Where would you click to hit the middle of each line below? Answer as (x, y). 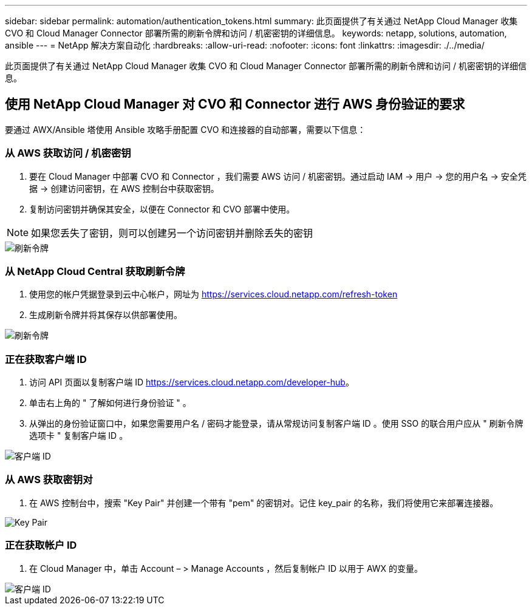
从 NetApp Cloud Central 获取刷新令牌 (95, 271)
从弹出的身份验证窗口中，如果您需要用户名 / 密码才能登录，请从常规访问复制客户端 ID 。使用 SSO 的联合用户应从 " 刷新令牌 (276, 424)
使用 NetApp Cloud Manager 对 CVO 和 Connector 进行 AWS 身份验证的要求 (235, 104)
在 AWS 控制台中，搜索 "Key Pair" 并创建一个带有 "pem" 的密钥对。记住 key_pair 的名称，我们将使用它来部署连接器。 (264, 503)
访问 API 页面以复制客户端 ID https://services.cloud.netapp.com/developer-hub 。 (192, 382)
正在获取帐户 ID (41, 545)
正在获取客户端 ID (46, 359)
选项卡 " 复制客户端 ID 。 (79, 436)
